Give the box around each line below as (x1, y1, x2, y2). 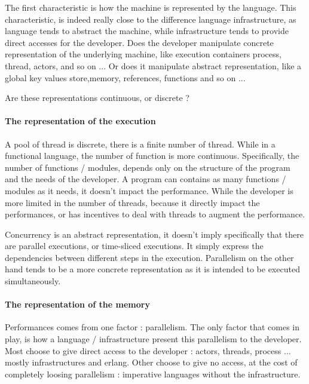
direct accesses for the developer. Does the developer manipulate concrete (5, 36, 274, 48)
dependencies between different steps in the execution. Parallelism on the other (5, 251, 294, 263)
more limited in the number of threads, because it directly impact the (5, 196, 260, 208)
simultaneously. (5, 275, 61, 287)
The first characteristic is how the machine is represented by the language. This (5, 1, 296, 13)
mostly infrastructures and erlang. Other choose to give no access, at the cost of (5, 356, 298, 368)
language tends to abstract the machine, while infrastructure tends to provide (5, 24, 289, 37)
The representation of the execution (5, 115, 156, 127)
